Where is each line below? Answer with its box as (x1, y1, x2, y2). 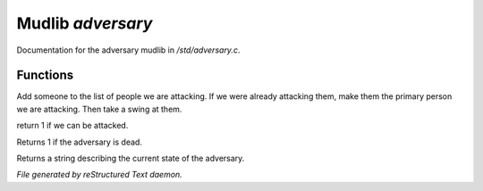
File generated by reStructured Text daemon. (16, 170, 182, 180)
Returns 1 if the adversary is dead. (16, 137, 143, 147)
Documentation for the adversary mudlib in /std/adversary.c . (16, 45, 241, 55)
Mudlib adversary (16, 13, 153, 33)
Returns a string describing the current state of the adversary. (16, 153, 245, 164)
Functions (16, 68, 74, 83)
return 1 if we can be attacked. (16, 120, 129, 131)
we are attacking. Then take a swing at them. (16, 104, 182, 114)
